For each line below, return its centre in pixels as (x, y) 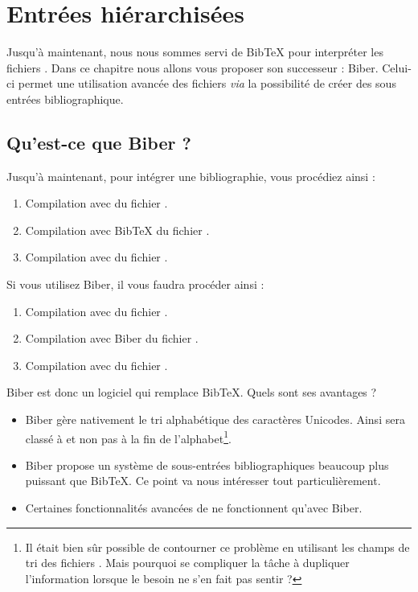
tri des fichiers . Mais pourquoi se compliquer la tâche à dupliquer (187, 563)
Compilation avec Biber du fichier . (112, 338)
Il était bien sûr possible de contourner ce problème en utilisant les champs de (217, 547)
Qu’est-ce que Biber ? (99, 142)
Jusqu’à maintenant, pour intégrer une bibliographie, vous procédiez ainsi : (191, 176)
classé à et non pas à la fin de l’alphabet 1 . (128, 437)
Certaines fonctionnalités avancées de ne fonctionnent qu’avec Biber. (194, 508)
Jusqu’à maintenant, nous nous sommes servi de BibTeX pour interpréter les (195, 52)
